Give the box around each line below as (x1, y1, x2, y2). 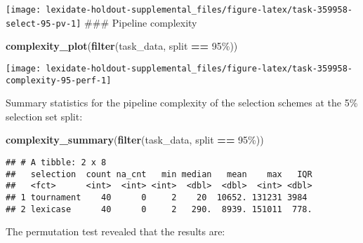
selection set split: (6, 109, 83, 123)
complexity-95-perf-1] (6, 75, 112, 85)
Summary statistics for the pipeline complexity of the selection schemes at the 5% (6, 95, 358, 110)
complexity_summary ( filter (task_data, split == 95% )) (6, 132, 264, 147)
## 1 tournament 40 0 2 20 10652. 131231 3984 (6, 192, 308, 202)
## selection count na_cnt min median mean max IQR (6, 169, 312, 179)
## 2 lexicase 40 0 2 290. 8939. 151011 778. (6, 204, 312, 214)
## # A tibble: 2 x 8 (6, 158, 107, 167)
